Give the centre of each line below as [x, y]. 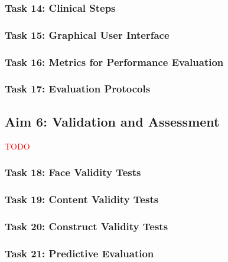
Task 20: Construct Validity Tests [87, 226]
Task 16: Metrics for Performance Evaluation [114, 62]
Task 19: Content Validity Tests [82, 199]
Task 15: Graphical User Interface [87, 34]
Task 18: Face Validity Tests [73, 172]
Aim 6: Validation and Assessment [112, 121]
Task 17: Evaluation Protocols [78, 89]
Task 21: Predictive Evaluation [79, 253]
